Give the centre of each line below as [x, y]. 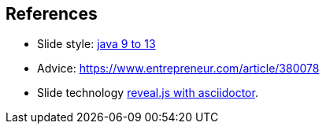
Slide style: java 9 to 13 [96, 44]
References [52, 14]
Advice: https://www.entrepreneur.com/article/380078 [178, 69]
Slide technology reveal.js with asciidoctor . [148, 93]
